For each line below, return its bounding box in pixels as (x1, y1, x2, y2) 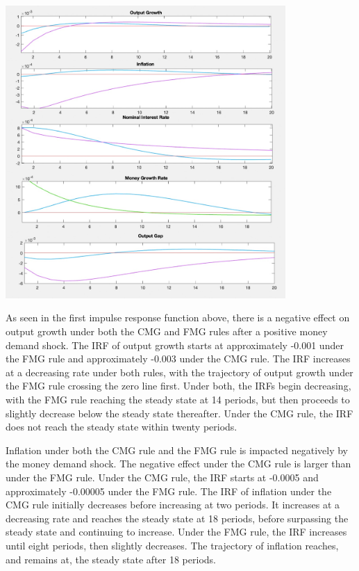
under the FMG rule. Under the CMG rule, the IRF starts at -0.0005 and (6, 469, 319, 484)
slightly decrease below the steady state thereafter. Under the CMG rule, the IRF (6, 405, 353, 420)
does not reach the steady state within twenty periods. (6, 419, 237, 434)
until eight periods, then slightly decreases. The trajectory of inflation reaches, (6, 538, 339, 552)
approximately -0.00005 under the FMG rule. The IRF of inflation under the (6, 483, 332, 498)
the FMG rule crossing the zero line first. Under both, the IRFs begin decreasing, (6, 378, 351, 393)
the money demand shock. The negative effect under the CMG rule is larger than (6, 456, 351, 471)
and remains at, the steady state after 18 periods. (6, 552, 216, 566)
